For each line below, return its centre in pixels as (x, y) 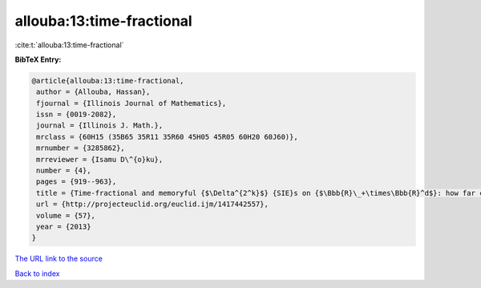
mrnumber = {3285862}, (81, 148)
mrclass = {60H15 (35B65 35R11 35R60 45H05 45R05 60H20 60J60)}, (167, 137)
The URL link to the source (59, 259)
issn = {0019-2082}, (77, 115)
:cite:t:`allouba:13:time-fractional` (69, 45)
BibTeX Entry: (38, 59)
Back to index (37, 274)
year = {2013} (64, 227)
